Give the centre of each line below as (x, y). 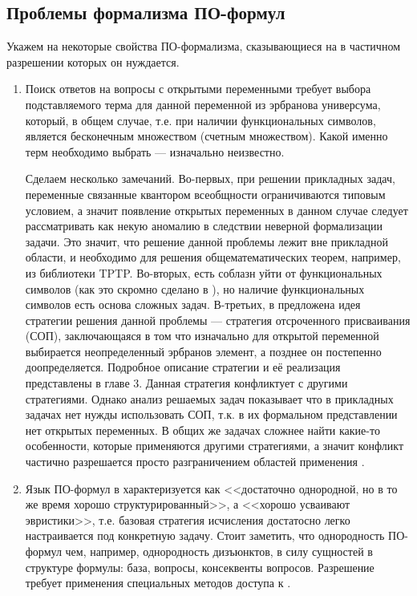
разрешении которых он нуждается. (93, 61)
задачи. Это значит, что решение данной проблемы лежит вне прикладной (206, 241)
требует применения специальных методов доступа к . (158, 583)
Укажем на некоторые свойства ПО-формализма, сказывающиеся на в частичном (203, 46)
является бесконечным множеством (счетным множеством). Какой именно (206, 136)
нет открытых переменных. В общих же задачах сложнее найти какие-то (202, 430)
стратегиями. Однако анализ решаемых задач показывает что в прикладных (209, 398)
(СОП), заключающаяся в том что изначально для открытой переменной (202, 336)
